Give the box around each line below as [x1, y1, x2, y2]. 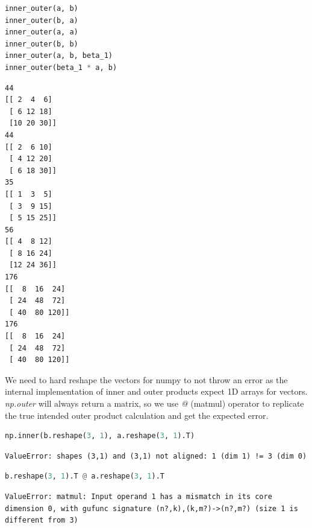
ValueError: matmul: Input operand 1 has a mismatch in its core [5, 492, 272, 501]
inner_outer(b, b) [5, 39, 78, 48]
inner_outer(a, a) [5, 28, 78, 37]
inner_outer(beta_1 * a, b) [5, 63, 117, 72]
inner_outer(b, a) [5, 16, 78, 25]
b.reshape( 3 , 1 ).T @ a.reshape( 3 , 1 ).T [5, 472, 164, 481]
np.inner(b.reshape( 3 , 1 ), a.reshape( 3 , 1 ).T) [5, 431, 195, 441]
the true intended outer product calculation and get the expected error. [5, 409, 269, 421]
